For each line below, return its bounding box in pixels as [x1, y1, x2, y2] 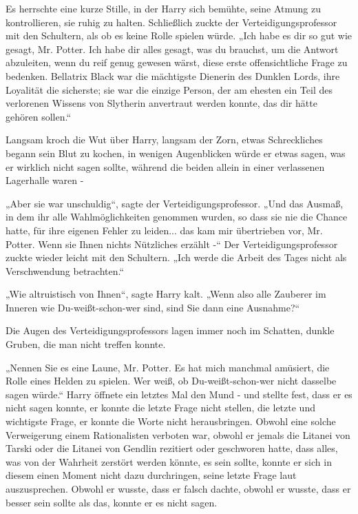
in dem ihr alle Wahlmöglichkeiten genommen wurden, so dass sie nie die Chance [6, 209, 348, 224]
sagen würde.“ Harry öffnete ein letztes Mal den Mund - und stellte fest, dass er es [6, 387, 352, 401]
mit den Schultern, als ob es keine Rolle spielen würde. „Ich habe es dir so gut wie [6, 28, 352, 43]
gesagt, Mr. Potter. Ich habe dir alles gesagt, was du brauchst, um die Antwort [6, 41, 339, 56]
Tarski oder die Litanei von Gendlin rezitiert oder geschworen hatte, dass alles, [6, 441, 338, 455]
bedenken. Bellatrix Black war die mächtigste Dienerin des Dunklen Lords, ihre [6, 68, 340, 83]
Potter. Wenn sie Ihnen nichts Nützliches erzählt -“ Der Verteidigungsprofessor [6, 236, 338, 251]
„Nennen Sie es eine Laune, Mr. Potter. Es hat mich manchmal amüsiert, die [6, 360, 330, 374]
